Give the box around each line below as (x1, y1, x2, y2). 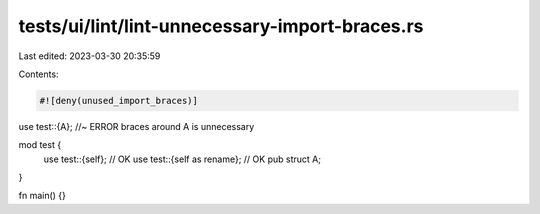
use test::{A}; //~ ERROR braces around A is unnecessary (18, 120, 255, 132)
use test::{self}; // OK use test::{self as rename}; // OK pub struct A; (43, 153, 322, 165)
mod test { (18, 139, 62, 151)
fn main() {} (18, 190, 67, 202)
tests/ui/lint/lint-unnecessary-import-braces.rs (18, 15, 424, 37)
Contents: (18, 68, 59, 80)
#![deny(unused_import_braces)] (39, 95, 199, 106)
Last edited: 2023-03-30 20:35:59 (18, 50, 161, 62)
